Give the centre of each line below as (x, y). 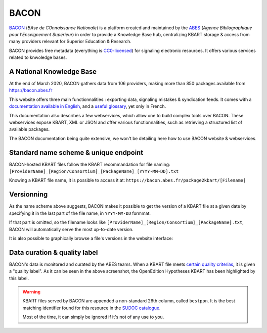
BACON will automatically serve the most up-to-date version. (71, 229)
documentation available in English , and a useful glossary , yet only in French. (88, 106)
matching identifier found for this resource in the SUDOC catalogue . (91, 308)
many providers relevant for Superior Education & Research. (70, 42)
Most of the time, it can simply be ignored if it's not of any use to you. (93, 317)
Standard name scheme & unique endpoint (76, 153)
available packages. (29, 129)
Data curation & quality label (54, 252)
